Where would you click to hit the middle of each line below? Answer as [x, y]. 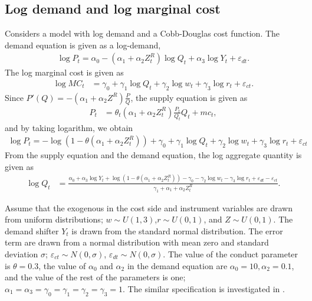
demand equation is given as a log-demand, [83, 45]
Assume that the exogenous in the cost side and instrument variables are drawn [149, 207]
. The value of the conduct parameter [231, 254]
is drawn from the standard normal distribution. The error [177, 230]
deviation [22, 254]
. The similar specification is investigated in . [204, 288]
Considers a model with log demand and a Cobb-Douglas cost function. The [142, 33]
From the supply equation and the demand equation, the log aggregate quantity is [153, 155]
